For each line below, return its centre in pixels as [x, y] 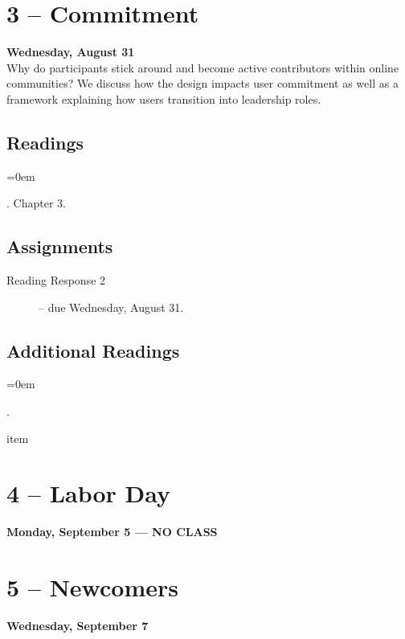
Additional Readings [93, 350]
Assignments [60, 246]
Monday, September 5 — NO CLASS [112, 532]
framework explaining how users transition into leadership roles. [164, 98]
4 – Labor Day [89, 493]
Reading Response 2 [56, 280]
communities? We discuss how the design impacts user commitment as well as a [202, 83]
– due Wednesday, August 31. [111, 307]
